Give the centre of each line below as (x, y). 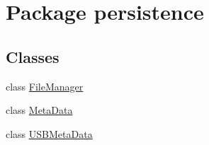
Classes (33, 56)
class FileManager (45, 86)
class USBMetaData (49, 133)
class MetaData (39, 110)
